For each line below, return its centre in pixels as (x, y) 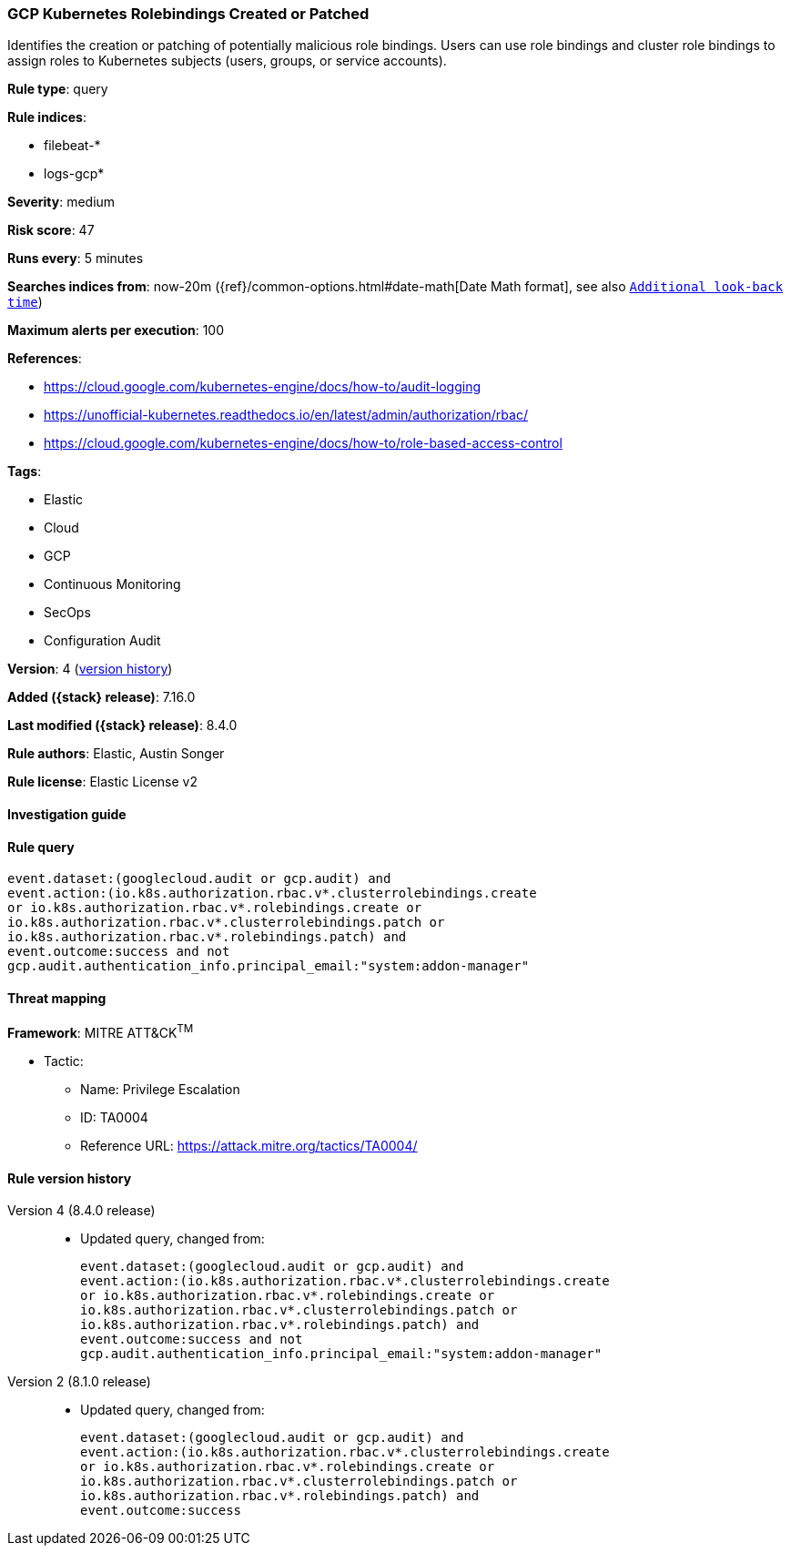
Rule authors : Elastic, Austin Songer (116, 754)
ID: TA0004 (114, 1118)
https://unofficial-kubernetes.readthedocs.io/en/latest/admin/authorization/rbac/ (286, 415)
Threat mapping (57, 998)
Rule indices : (47, 117)
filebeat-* (72, 146)
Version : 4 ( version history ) (90, 669)
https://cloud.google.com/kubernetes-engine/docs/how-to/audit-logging (263, 387)
